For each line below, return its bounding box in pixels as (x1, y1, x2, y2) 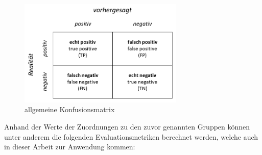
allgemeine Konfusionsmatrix (25, 104, 115, 115)
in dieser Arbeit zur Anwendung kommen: (4, 141, 135, 152)
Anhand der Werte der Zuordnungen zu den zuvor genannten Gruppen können (4, 121, 250, 132)
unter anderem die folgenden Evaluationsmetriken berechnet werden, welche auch (4, 131, 258, 142)
